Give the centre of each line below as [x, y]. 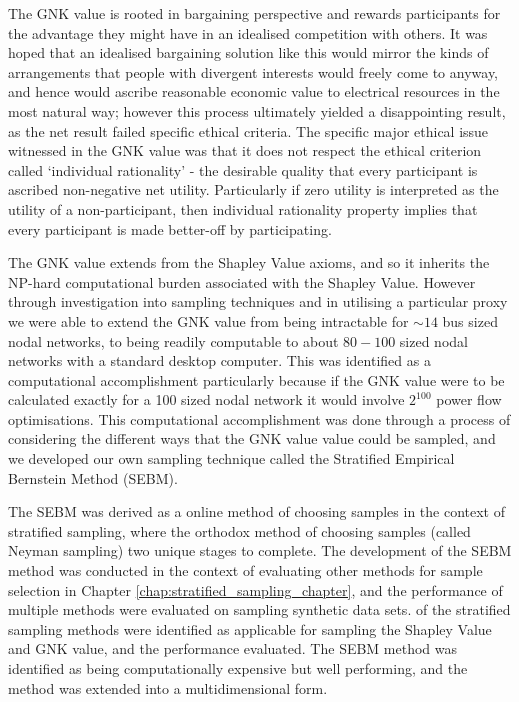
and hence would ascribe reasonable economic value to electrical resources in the [254, 91]
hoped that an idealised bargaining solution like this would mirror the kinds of [248, 52]
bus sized [470, 320]
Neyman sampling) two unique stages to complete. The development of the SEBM [260, 550]
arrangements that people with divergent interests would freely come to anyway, [253, 71]
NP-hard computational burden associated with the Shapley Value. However [242, 281]
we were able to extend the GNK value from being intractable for [208, 320]
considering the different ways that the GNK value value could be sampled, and [252, 438]
